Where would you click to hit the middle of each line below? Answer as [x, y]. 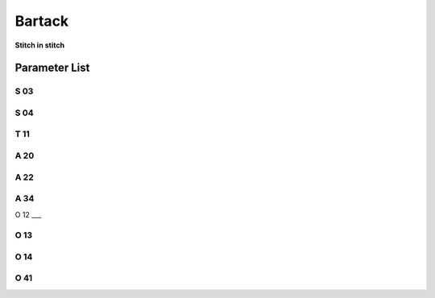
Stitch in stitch [39, 45]
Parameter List [52, 68]
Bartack [42, 21]
